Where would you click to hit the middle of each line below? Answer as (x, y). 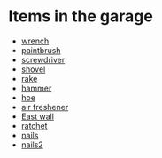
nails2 (32, 145)
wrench (35, 41)
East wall (38, 116)
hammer (36, 88)
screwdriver (43, 59)
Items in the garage (81, 16)
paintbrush (41, 50)
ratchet (34, 125)
